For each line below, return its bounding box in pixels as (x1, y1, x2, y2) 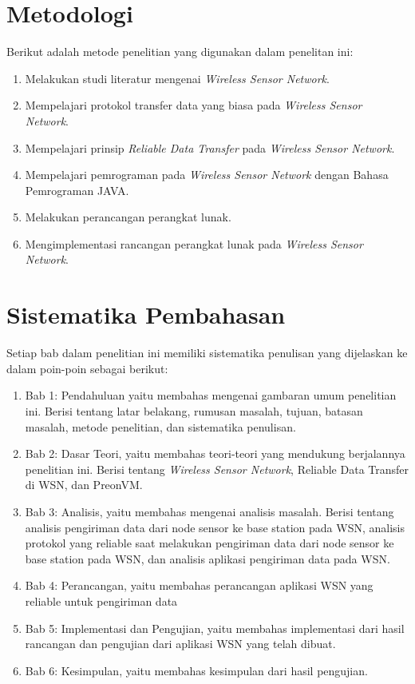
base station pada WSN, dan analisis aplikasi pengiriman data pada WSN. (25, 550, 390, 567)
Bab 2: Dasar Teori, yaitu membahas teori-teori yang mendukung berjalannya (25, 445, 405, 462)
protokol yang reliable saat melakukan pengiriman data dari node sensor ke (25, 535, 394, 551)
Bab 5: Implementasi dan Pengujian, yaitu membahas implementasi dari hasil (25, 619, 405, 636)
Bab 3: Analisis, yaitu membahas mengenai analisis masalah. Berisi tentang (25, 503, 394, 519)
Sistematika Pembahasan (6, 298, 286, 331)
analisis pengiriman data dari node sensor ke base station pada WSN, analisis (25, 519, 405, 535)
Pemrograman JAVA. (25, 181, 129, 198)
